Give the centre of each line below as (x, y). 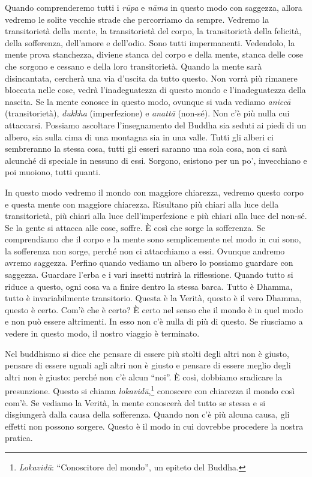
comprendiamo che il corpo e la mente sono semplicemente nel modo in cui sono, (153, 239)
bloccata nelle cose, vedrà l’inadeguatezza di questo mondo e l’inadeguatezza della (155, 90)
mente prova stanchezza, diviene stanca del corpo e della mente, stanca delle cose (154, 54)
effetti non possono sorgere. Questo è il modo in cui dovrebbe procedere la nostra (154, 426)
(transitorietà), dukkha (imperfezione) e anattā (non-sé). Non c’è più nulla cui (147, 113)
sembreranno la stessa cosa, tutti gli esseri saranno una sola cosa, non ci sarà (146, 148)
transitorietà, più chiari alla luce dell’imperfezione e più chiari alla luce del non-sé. (156, 216)
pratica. (19, 438)
